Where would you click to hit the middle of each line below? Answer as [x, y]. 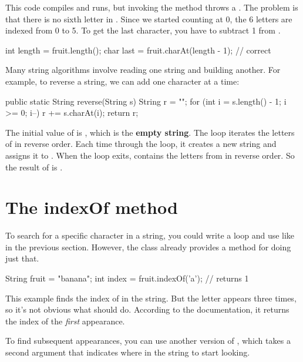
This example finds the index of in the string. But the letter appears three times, [151, 298]
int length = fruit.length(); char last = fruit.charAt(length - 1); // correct [138, 50]
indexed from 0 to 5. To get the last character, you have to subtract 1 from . [143, 30]
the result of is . [34, 167]
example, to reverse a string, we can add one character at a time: [122, 81]
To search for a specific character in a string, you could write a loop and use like [150, 235]
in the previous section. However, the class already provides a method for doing [148, 247]
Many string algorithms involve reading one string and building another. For [143, 70]
